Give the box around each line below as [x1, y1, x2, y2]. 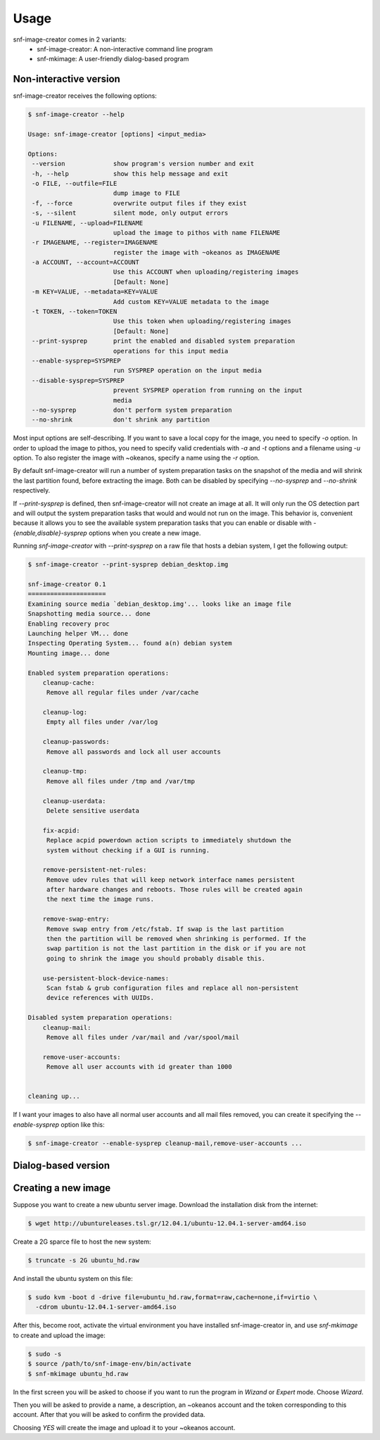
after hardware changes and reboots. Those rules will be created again [46, 885, 303, 894]
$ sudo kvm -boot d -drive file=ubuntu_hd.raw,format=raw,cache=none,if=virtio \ [27, 1294, 318, 1301]
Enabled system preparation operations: [27, 669, 169, 677]
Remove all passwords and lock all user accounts [46, 747, 221, 756]
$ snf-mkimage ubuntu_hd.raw [27, 1370, 129, 1377]
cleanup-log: [42, 708, 88, 716]
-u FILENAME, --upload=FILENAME [32, 219, 144, 227]
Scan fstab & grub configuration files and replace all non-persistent [46, 984, 299, 992]
